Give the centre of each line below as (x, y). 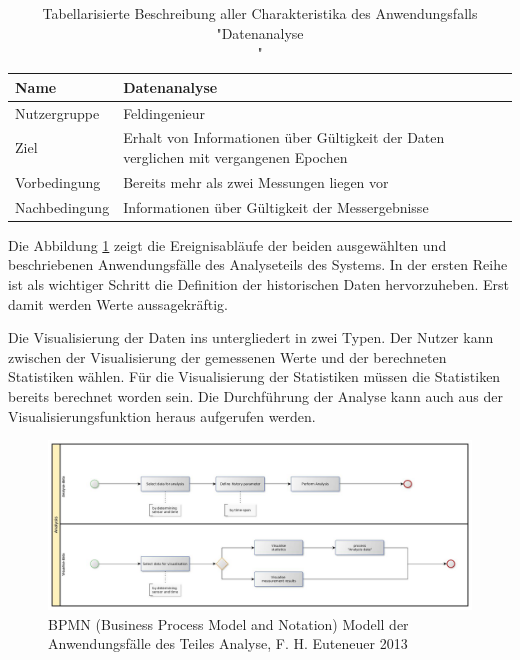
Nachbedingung (62, 206)
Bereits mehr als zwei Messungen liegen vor (256, 181)
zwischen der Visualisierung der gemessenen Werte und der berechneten (227, 356)
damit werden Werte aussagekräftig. (118, 303)
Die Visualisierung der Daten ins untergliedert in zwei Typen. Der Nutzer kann (251, 337)
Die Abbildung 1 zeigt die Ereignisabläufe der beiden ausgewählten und (227, 244)
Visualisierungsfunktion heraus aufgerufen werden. (162, 415)
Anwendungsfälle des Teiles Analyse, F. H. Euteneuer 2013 (228, 643)
